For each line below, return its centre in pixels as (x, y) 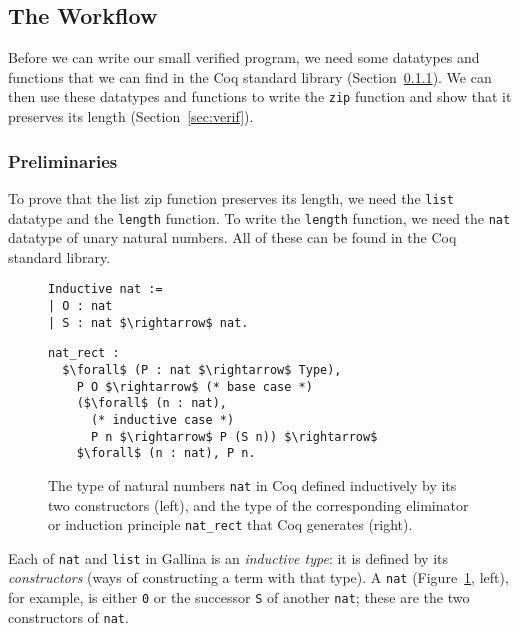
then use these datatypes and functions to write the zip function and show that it (260, 96)
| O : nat (80, 306)
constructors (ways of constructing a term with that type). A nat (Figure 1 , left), (258, 577)
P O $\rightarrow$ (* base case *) (194, 386)
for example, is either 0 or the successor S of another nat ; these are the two (239, 597)
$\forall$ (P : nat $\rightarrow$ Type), (202, 369)
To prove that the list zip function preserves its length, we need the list (231, 197)
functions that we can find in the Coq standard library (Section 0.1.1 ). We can (250, 76)
